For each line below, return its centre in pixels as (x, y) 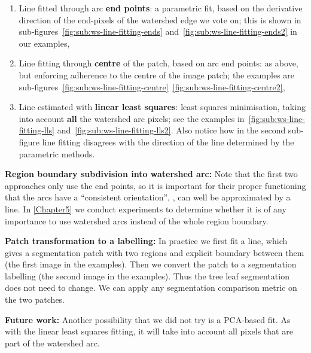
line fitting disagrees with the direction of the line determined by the (168, 141)
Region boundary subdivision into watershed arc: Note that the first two (151, 174)
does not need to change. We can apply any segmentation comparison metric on (151, 287)
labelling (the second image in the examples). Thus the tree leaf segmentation (147, 276)
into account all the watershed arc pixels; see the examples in (132, 118)
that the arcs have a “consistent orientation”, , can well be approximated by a (148, 197)
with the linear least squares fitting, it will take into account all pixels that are (149, 331)
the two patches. (35, 299)
